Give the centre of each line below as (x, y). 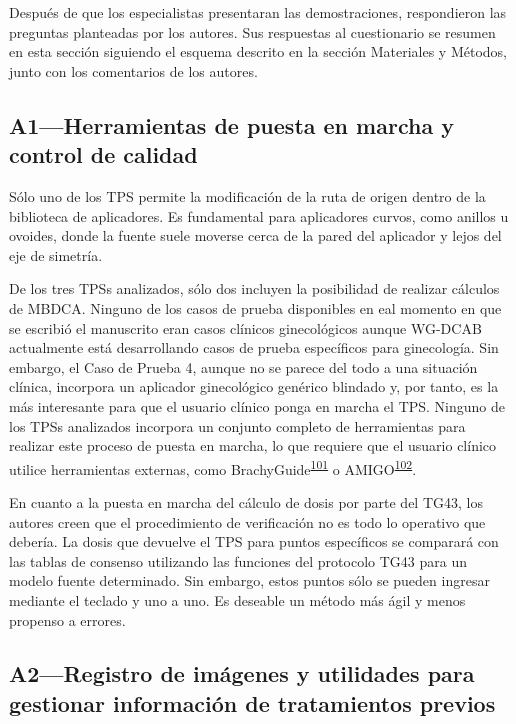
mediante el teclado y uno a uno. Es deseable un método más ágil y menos (237, 599)
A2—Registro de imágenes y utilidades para (242, 673)
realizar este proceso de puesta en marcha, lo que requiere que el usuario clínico (253, 445)
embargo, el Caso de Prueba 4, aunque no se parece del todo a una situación (243, 366)
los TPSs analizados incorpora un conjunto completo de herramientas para (237, 425)
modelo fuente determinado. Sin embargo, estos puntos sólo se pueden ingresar (249, 580)
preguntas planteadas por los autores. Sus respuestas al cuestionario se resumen (252, 31)
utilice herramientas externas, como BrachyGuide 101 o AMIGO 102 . (213, 467)
